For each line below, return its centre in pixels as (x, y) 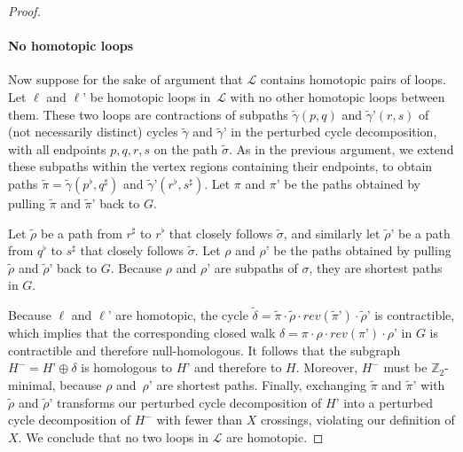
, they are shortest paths (376, 267)
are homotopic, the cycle (182, 315)
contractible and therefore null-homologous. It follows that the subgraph (204, 350)
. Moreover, (327, 367)
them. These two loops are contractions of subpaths (148, 114)
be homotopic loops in (150, 96)
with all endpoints (57, 148)
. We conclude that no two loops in (113, 436)
